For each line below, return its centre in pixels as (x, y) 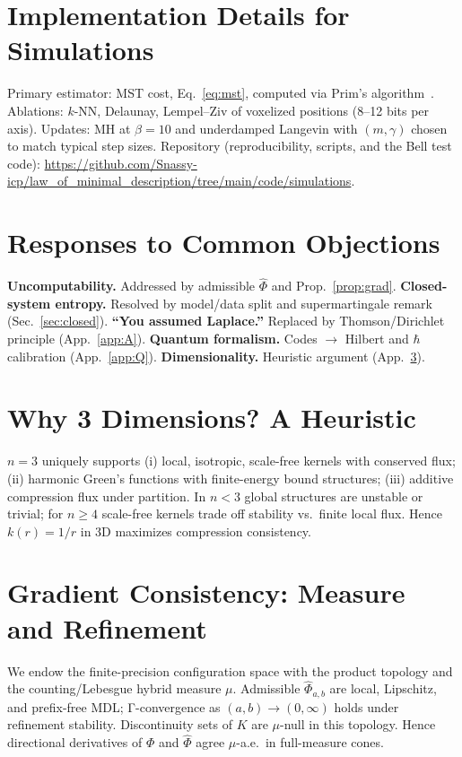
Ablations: (35, 110)
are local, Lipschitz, (383, 688)
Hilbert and (377, 338)
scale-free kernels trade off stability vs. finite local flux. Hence (272, 513)
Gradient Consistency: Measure (206, 592)
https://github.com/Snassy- (121, 163)
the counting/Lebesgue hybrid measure (114, 688)
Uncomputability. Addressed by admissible (131, 286)
